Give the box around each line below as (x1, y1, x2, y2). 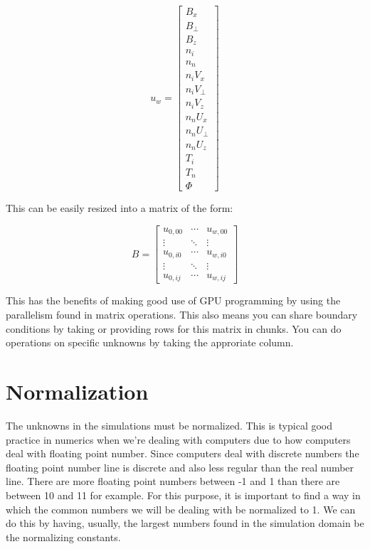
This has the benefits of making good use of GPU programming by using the (6, 293, 341, 308)
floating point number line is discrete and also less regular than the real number (6, 459, 354, 474)
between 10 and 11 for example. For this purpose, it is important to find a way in (6, 487, 361, 502)
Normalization (6, 377, 149, 406)
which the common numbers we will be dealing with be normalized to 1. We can (6, 501, 356, 516)
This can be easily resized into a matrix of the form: (6, 201, 233, 215)
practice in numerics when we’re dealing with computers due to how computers (6, 432, 351, 447)
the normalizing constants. (6, 529, 121, 544)
